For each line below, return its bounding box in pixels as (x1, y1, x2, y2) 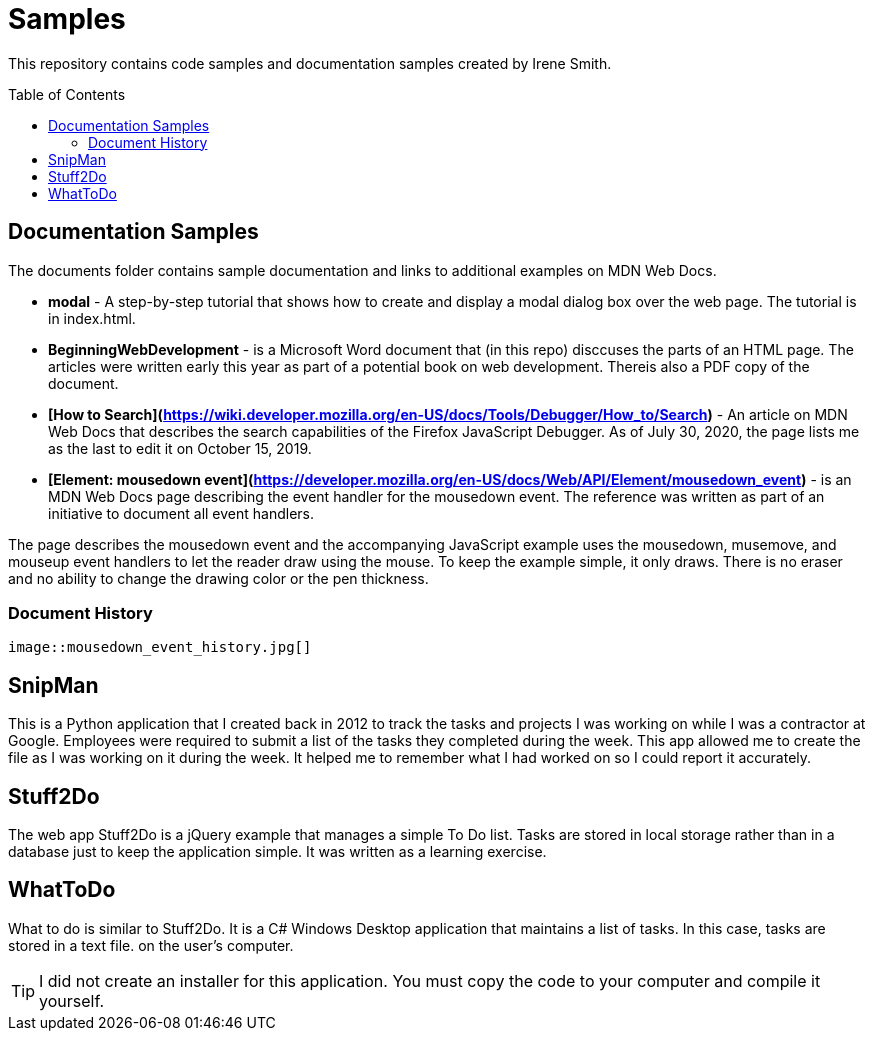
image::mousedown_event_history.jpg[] (8, 639, 312, 656)
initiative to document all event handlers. (48, 504, 315, 522)
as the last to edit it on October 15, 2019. (48, 439, 312, 457)
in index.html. (48, 309, 136, 327)
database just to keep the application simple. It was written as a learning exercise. (8, 843, 547, 861)
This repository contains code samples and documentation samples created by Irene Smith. (8, 54, 612, 72)
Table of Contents (8, 85, 126, 103)
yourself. (39, 990, 105, 1011)
